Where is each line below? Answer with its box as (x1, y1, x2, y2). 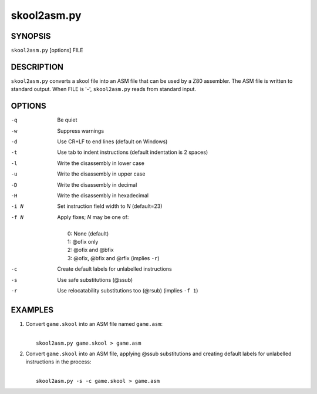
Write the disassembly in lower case (57, 159, 145, 167)
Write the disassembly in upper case (57, 170, 146, 177)
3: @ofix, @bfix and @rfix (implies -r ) (68, 254, 160, 261)
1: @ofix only (68, 238, 99, 245)
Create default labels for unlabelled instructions (57, 265, 173, 272)
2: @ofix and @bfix (68, 247, 114, 254)
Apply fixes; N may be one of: (57, 213, 129, 220)
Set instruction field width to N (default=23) (57, 203, 163, 210)
